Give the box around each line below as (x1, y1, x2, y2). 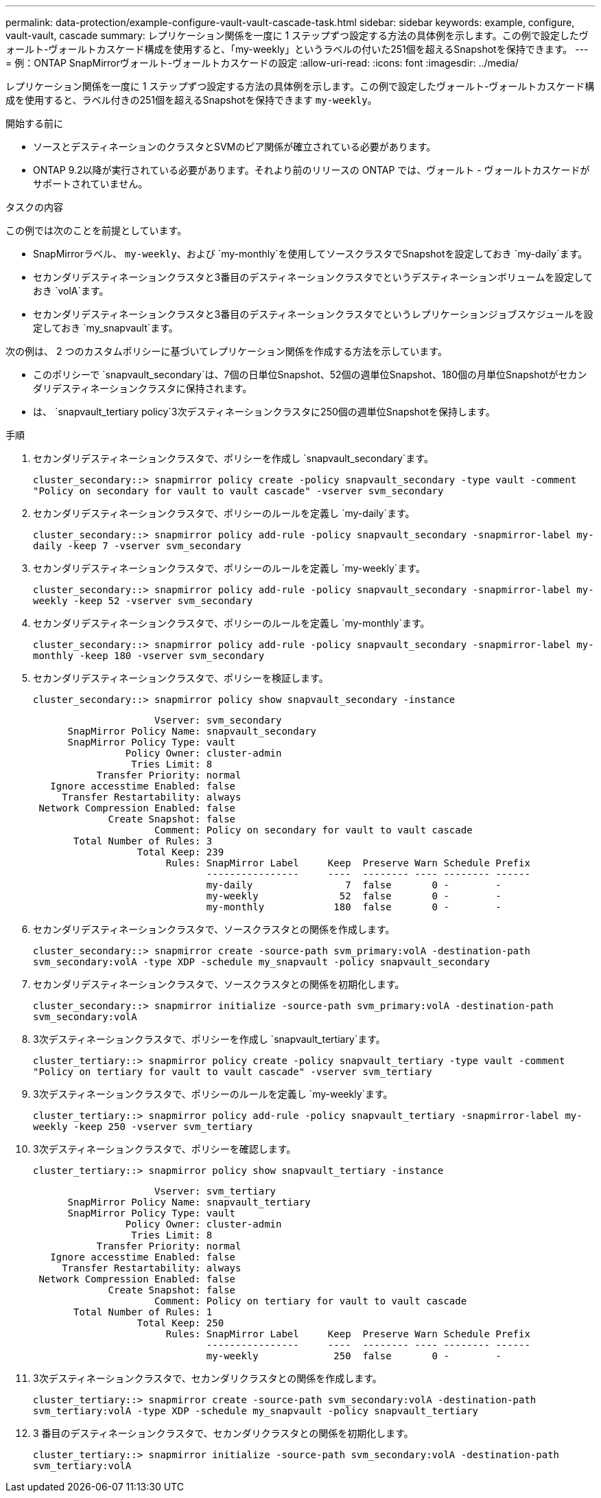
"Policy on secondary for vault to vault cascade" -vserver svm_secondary (33, 485, 444, 496)
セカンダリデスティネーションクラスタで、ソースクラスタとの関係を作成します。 (33, 923, 395, 935)
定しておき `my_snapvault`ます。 (33, 322, 178, 334)
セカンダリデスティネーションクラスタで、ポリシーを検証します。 (33, 672, 329, 684)
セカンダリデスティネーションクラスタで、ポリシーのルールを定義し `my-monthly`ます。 (33, 617, 430, 629)
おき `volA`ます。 (33, 285, 109, 297)
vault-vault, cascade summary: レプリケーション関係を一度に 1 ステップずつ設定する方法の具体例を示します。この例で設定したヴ (5, 30, 589, 41)
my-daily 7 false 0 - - (206, 879, 502, 890)
